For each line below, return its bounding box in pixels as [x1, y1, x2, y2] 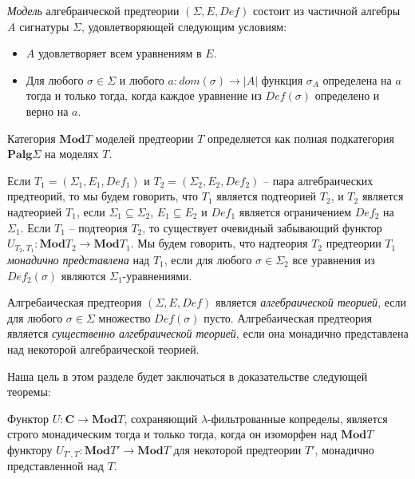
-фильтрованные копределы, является [207, 410, 388, 426]
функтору [7, 441, 53, 457]
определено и [314, 87, 380, 104]
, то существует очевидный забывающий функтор [142, 219, 382, 236]
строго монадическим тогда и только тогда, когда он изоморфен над [7, 426, 338, 442]
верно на [26, 102, 69, 119]
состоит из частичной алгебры [253, 2, 401, 18]
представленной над [7, 457, 104, 474]
